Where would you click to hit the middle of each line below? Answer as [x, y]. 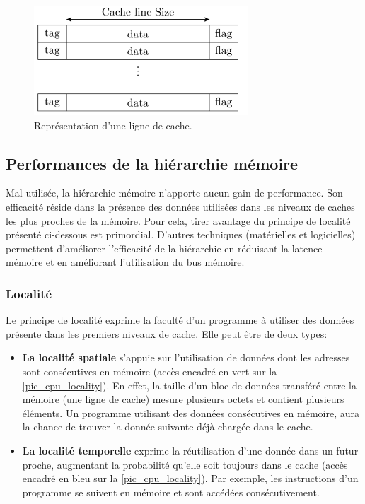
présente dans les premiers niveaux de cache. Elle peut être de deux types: [167, 333]
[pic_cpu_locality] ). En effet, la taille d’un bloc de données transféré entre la [190, 385]
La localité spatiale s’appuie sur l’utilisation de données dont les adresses [186, 357]
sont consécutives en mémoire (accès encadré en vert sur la [150, 371]
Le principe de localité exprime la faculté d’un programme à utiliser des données [180, 320]
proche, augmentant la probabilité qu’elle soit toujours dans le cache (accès [185, 464]
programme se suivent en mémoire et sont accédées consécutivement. [171, 492]
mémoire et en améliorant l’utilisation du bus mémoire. [125, 262]
